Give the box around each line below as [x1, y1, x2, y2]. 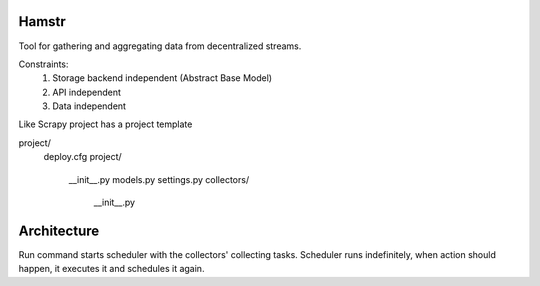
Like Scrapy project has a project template [18, 118, 193, 130]
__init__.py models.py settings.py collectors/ [68, 173, 250, 185]
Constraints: [18, 58, 69, 70]
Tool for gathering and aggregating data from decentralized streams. [18, 40, 302, 52]
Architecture [18, 222, 100, 239]
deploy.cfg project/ [43, 151, 122, 163]
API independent [52, 86, 122, 98]
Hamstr [18, 13, 67, 30]
